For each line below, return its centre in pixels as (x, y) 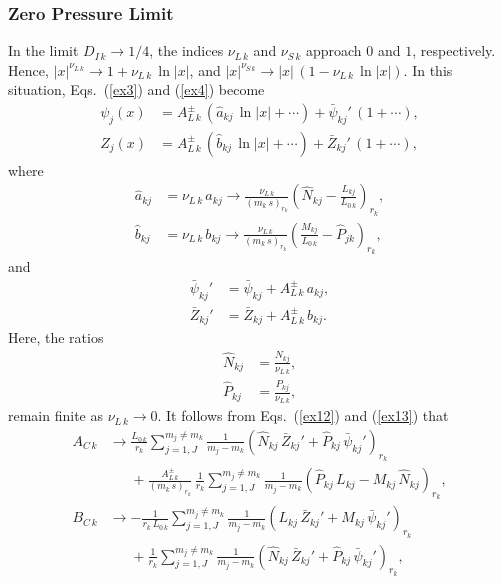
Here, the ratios (56, 337)
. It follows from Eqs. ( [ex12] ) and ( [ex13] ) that (303, 415)
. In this (428, 69)
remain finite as (56, 415)
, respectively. (454, 50)
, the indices (186, 50)
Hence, (28, 69)
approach (333, 50)
